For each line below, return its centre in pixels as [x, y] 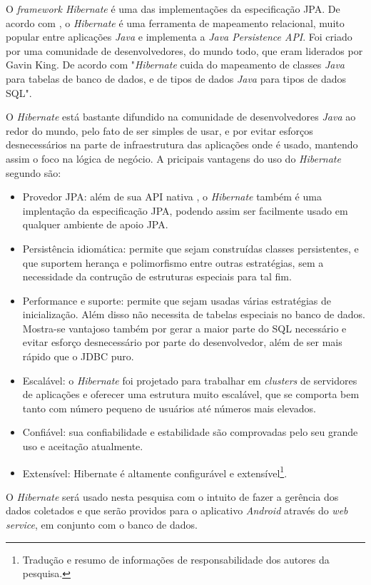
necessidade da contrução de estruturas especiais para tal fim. [157, 276]
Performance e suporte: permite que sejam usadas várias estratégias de [177, 300]
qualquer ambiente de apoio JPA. [95, 224]
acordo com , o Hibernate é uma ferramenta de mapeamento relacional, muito [175, 22]
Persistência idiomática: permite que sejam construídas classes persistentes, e [190, 248]
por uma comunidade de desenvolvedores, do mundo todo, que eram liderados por [184, 50]
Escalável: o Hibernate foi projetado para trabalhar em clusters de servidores [190, 380]
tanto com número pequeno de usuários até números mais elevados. [169, 408]
